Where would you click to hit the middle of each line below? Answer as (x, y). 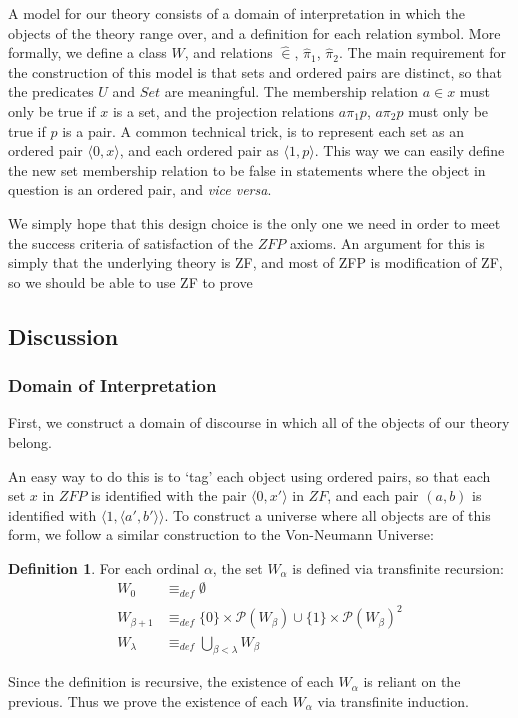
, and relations (228, 52)
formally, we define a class (87, 52)
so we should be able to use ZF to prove (130, 281)
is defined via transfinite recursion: (398, 567)
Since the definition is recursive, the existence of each (171, 681)
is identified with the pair (169, 495)
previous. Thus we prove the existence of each (148, 700)
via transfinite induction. (393, 700)
